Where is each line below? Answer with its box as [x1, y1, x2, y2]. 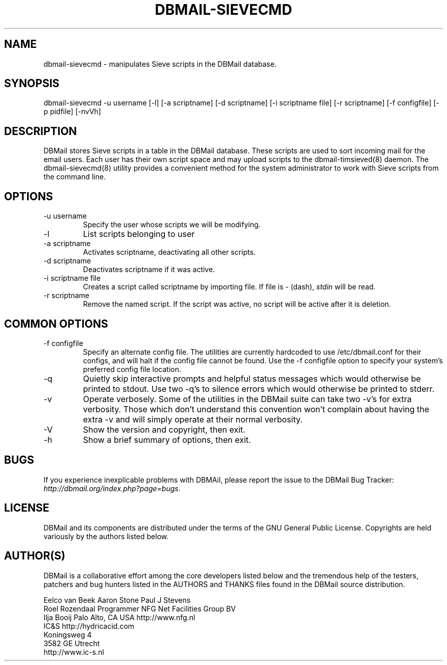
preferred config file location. [83, 364, 181, 374]
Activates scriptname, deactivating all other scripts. [83, 248, 256, 257]
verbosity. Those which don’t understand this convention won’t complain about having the [83, 404, 430, 414]
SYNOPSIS [4, 77, 60, 90]
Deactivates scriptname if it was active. [83, 265, 215, 274]
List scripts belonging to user [83, 229, 195, 240]
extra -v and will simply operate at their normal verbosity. [83, 414, 303, 424]
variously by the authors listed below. [43, 531, 169, 541]
